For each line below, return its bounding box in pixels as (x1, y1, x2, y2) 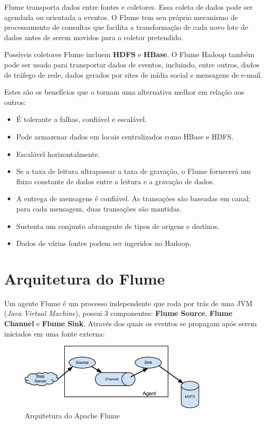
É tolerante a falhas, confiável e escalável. (16, 114, 147, 125)
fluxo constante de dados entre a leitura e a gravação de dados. (16, 175, 215, 186)
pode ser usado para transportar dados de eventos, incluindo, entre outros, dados (4, 59, 259, 69)
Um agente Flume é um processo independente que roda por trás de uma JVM (4, 297, 253, 308)
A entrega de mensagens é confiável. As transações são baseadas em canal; (16, 193, 251, 204)
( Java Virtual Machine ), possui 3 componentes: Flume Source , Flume (4, 308, 233, 319)
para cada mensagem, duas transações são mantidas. (16, 203, 182, 214)
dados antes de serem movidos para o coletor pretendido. (4, 31, 183, 42)
